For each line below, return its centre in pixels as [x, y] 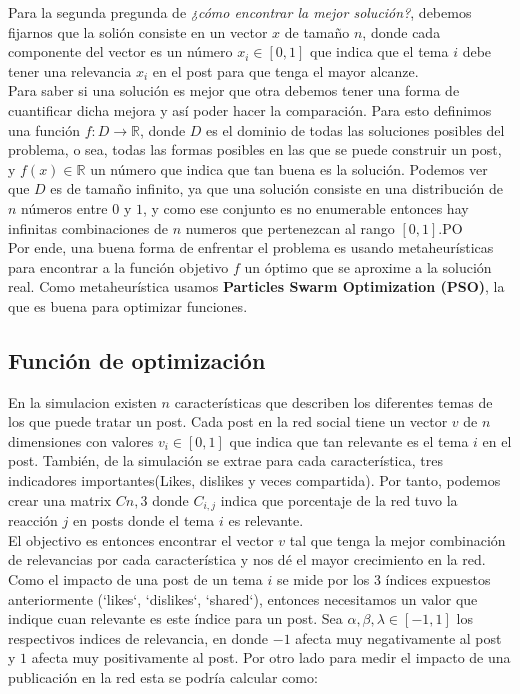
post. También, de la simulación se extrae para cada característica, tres [225, 460]
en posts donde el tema [143, 520]
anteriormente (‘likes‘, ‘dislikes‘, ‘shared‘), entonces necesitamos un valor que [243, 598]
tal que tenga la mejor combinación [397, 539]
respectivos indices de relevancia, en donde [138, 637]
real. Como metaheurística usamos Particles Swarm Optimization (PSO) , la [256, 286]
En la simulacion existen [82, 401]
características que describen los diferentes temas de [333, 401]
